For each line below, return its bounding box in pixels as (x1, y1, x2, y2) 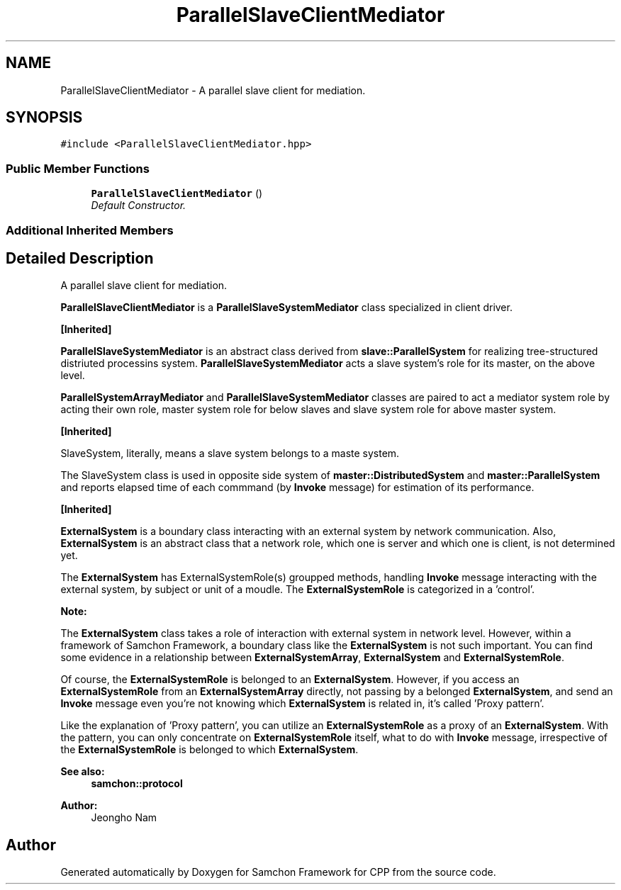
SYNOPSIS (6, 108, 83, 127)
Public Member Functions (6, 161, 150, 176)
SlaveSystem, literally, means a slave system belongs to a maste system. (60, 447, 400, 460)
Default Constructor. (91, 199, 186, 212)
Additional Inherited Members (6, 222, 174, 237)
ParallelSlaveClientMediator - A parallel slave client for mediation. (60, 84, 366, 96)
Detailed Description (6, 249, 154, 267)
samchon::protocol (91, 777, 183, 790)
